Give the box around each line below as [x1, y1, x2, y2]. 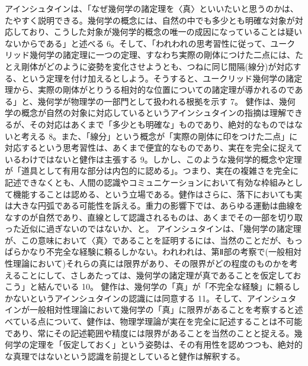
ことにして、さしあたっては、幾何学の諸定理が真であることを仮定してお [21, 268, 301, 281]
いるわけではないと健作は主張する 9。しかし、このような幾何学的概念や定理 [5, 153, 302, 165]
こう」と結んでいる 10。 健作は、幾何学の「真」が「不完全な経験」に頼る [5, 280, 292, 293]
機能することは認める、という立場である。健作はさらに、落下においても [12, 187, 294, 200]
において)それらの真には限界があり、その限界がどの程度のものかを [29, 257, 290, 270]
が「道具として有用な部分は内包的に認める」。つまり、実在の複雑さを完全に [5, 164, 299, 177]
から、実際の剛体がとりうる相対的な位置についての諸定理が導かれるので [12, 83, 295, 96]
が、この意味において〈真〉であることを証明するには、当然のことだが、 [5, 234, 286, 246]
